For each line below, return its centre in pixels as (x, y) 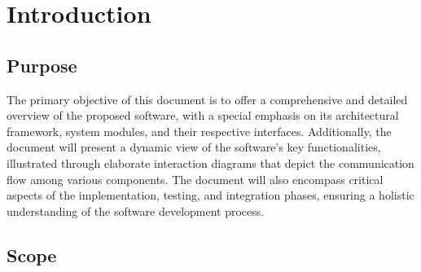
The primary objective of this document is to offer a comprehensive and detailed (207, 99)
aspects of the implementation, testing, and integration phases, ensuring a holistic (210, 195)
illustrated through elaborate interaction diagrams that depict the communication (210, 162)
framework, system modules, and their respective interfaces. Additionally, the (199, 131)
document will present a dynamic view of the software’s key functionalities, (194, 147)
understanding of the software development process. (136, 211)
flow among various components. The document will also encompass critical (195, 179)
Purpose (42, 65)
